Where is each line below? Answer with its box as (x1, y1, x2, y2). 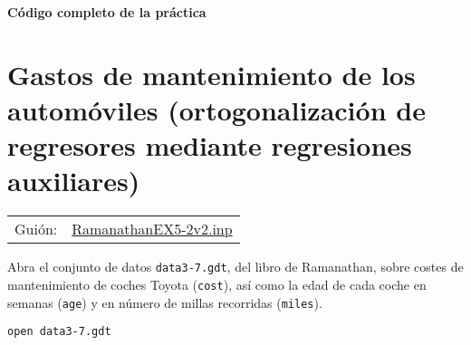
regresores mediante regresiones (7, 127, 412, 164)
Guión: (14, 218, 58, 240)
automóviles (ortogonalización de (7, 91, 426, 128)
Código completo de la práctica (7, 3, 207, 21)
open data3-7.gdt (7, 325, 111, 339)
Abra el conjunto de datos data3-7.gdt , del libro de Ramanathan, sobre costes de (7, 257, 464, 276)
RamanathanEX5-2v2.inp (72, 218, 233, 240)
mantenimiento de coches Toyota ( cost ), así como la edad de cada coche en (7, 274, 427, 293)
